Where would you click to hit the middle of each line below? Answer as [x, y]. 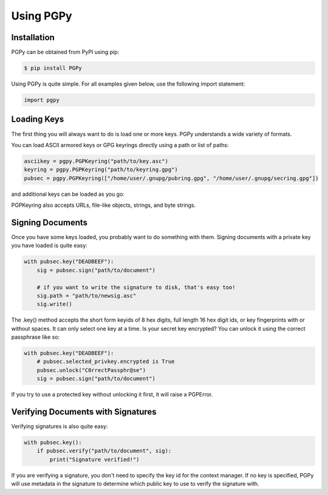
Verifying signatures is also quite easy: [60, 426]
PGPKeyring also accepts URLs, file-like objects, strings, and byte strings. [104, 205]
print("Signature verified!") [94, 459]
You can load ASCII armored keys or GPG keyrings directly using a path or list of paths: [120, 145]
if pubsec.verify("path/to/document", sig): [104, 451]
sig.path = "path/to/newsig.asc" [87, 296]
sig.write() [55, 304]
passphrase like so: [36, 337]
